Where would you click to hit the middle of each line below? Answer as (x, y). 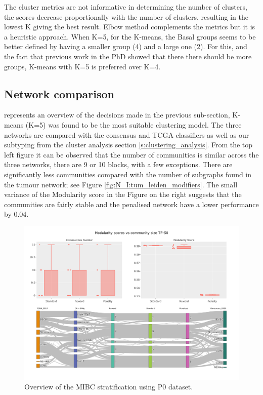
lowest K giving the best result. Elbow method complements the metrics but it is (130, 27)
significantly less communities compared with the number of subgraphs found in (128, 174)
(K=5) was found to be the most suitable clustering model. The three (134, 124)
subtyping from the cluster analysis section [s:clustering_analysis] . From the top (128, 145)
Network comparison (59, 93)
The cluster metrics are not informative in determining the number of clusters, (126, 7)
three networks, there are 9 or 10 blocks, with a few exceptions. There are (118, 164)
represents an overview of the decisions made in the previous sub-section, (117, 115)
